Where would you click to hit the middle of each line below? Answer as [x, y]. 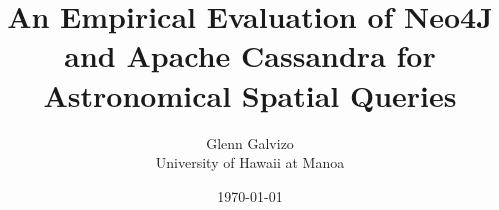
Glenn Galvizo [250, 142]
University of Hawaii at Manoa [250, 162]
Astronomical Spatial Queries [250, 94]
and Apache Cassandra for [250, 55]
